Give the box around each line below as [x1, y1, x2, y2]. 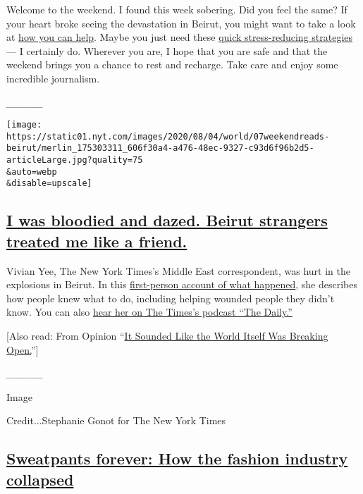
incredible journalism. [6, 70, 100, 85]
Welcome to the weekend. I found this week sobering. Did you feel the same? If [6, 2, 347, 16]
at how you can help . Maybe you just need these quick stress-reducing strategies [6, 30, 353, 44]
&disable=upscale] [6, 178, 92, 189]
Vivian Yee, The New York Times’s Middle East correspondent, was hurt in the [6, 263, 350, 278]
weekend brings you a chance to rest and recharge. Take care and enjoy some [6, 57, 338, 72]
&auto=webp [6, 166, 57, 177]
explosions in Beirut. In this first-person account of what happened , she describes [6, 277, 358, 292]
